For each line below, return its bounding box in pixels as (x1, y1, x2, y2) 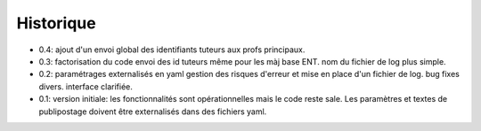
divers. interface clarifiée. (38, 81, 134, 92)
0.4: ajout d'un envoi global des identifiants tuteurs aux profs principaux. (38, 44, 306, 55)
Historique (16, 13, 97, 33)
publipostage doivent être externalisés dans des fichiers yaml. (38, 106, 267, 117)
